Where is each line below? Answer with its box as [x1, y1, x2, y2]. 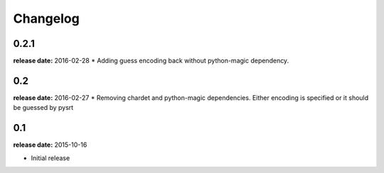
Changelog [13, 11, 80, 26]
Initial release [31, 153, 70, 162]
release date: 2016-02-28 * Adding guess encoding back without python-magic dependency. [13, 57, 289, 65]
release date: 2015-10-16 [13, 140, 87, 149]
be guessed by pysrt [13, 104, 74, 112]
